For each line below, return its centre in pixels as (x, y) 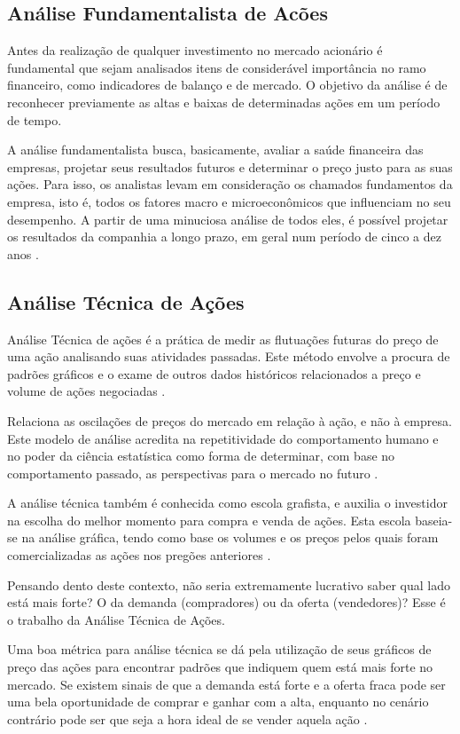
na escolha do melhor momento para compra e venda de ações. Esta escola (209, 520)
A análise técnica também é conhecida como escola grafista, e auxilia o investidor (227, 503)
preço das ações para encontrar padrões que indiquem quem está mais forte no (220, 667)
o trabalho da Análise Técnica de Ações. (116, 619)
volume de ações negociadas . (86, 391)
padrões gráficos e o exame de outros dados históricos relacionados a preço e (214, 373)
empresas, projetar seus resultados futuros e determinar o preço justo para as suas (230, 166)
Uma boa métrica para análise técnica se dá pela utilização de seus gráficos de (219, 649)
